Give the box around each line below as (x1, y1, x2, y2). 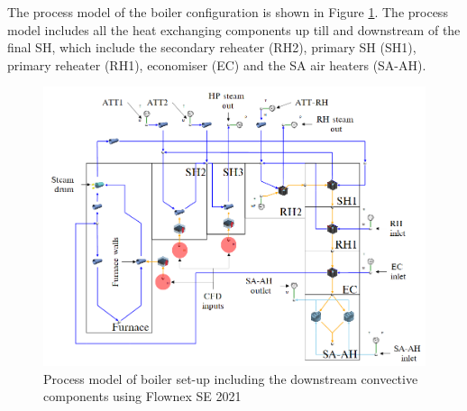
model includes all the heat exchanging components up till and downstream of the (7, 20, 461, 39)
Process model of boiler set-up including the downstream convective (43, 369, 418, 388)
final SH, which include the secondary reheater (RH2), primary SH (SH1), (7, 38, 417, 57)
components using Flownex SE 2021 (43, 387, 242, 406)
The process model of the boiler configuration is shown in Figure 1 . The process (7, 3, 448, 21)
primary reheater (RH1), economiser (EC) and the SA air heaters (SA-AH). (7, 55, 426, 74)
